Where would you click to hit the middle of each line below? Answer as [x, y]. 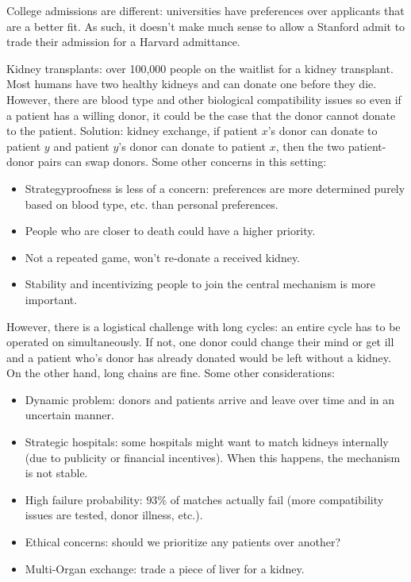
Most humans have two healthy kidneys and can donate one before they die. [192, 84]
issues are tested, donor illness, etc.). [114, 515]
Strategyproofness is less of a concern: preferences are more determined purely [215, 188]
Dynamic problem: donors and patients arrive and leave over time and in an [210, 399]
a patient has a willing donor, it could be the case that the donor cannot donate [201, 115]
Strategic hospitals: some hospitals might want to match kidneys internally [207, 442]
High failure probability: [84, 499]
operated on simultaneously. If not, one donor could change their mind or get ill [200, 342]
